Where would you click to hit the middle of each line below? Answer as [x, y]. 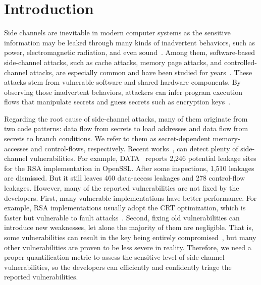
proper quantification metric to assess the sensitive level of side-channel [114, 257]
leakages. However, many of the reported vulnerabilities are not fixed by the [122, 188]
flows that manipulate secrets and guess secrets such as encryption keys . [117, 102]
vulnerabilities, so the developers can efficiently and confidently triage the [118, 267]
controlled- [240, 62]
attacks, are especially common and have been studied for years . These [141, 72]
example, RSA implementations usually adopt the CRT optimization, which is [125, 208]
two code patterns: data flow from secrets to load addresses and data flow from [126, 128]
